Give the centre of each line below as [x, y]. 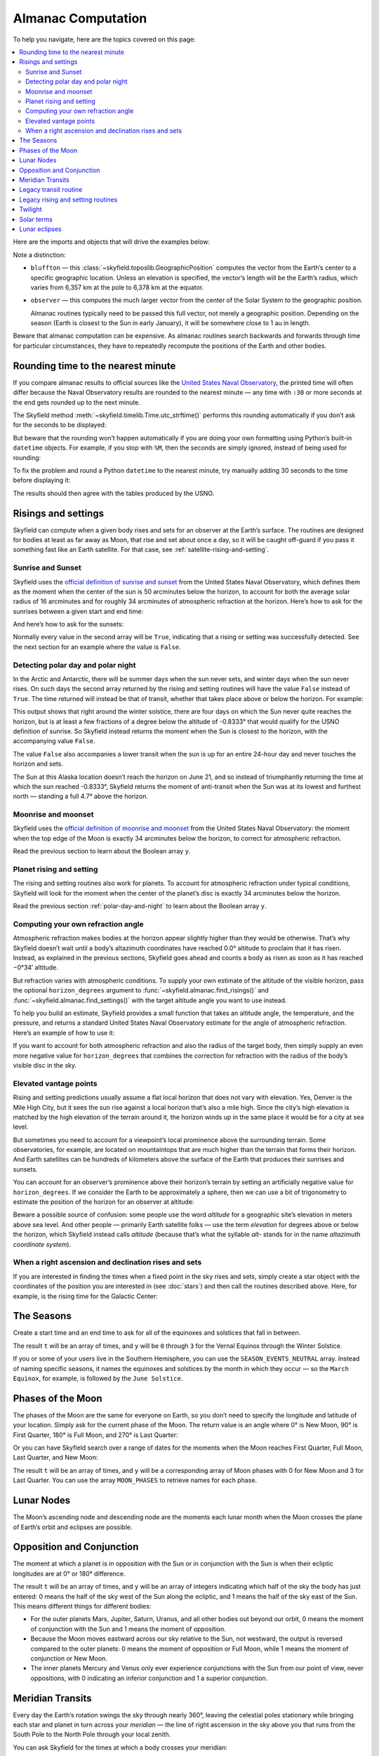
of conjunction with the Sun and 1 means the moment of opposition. [128, 1629]
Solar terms [36, 219]
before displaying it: [42, 480]
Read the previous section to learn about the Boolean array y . [102, 851]
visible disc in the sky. [45, 1065]
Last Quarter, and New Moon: [55, 1457]
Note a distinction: [39, 255]
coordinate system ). [42, 1244]
